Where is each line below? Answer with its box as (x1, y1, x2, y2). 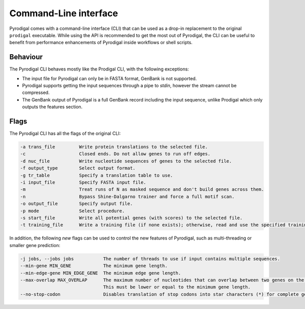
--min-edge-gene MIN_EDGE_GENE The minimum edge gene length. (20, 270, 181, 276)
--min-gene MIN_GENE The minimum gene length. (20, 263, 168, 269)
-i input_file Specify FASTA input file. (20, 180, 146, 185)
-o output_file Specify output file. (20, 201, 133, 207)
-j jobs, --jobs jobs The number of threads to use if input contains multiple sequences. (20, 256, 281, 261)
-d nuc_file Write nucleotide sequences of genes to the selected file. (20, 158, 232, 164)
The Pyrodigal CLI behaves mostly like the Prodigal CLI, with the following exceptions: (9, 66, 189, 72)
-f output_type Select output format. (20, 165, 136, 171)
